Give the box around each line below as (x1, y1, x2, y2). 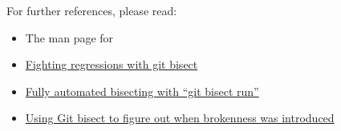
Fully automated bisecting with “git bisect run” (25, 82, 259, 99)
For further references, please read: (6, 2, 177, 18)
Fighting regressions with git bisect (25, 56, 198, 73)
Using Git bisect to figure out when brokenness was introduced (25, 109, 335, 126)
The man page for (25, 29, 114, 46)
